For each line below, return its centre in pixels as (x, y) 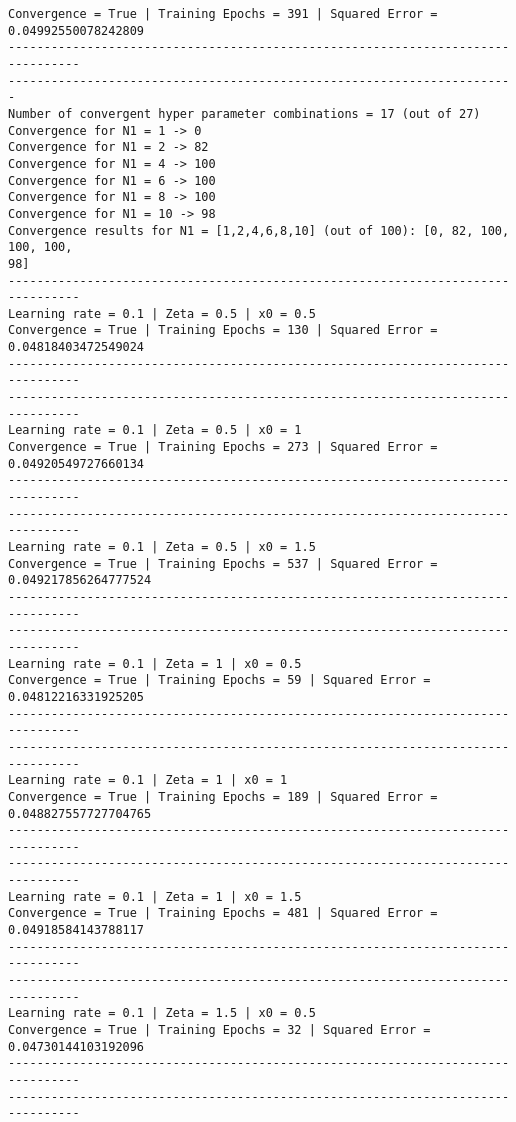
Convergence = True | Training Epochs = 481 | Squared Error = (223, 913)
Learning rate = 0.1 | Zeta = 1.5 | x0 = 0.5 (162, 1013)
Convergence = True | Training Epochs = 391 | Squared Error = (223, 14)
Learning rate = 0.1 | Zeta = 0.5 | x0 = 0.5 (162, 313)
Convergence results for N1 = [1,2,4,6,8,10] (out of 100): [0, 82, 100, (259, 230)
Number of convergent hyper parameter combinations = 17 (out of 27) (244, 113)
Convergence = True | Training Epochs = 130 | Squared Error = (223, 330)
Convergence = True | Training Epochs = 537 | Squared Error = (223, 563)
